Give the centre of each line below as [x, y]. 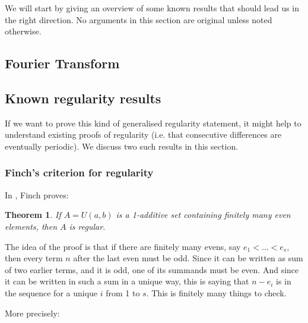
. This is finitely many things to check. [216, 292]
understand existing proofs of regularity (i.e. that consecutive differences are [143, 134]
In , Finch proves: [37, 194]
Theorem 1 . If [33, 215]
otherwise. [23, 31]
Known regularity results [83, 98]
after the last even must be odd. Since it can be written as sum [188, 258]
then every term [34, 258]
